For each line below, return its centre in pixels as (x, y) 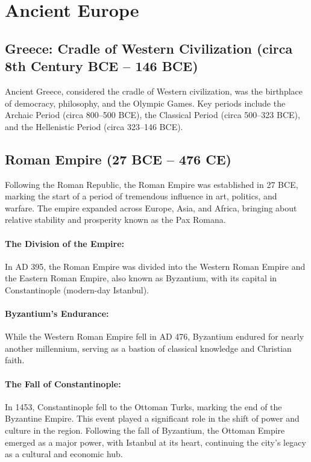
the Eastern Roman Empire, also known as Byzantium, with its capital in (141, 278)
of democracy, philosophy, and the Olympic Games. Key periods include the (145, 103)
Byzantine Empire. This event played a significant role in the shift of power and (152, 418)
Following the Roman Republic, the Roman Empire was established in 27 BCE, (152, 184)
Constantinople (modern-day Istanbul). (77, 289)
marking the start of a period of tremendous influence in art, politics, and (141, 196)
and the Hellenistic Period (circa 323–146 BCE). (94, 126)
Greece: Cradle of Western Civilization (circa (149, 48)
